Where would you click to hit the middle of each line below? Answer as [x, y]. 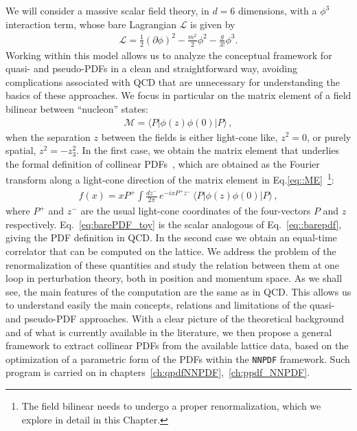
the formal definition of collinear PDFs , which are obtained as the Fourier [163, 163]
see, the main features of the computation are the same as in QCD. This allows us [178, 291]
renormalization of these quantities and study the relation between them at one [173, 264]
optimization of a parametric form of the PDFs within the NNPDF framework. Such [178, 358]
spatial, [21, 150]
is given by [213, 24]
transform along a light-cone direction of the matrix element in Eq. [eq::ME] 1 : [170, 178]
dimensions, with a [278, 10]
